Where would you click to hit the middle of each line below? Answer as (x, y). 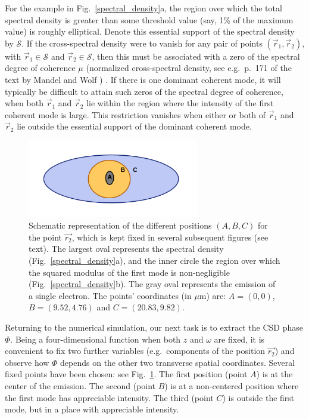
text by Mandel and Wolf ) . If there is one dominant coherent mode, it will (143, 79)
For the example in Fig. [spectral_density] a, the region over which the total (143, 8)
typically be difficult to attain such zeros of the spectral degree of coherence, (144, 91)
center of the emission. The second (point (80, 385)
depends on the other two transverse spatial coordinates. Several (178, 362)
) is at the (274, 374)
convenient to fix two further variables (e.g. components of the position (135, 351)
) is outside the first (258, 397)
